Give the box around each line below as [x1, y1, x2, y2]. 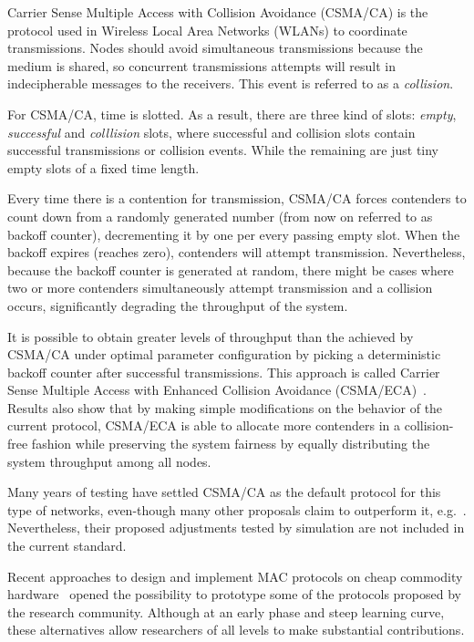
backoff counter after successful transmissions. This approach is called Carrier [7, 362, 440, 381]
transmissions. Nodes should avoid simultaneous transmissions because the [7, 38, 423, 57]
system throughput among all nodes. [7, 451, 211, 471]
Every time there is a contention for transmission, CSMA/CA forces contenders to [7, 189, 467, 208]
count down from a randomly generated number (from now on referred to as [7, 206, 433, 225]
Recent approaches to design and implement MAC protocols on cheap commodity [7, 566, 463, 585]
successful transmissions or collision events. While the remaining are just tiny [7, 140, 439, 160]
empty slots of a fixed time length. [7, 158, 200, 177]
